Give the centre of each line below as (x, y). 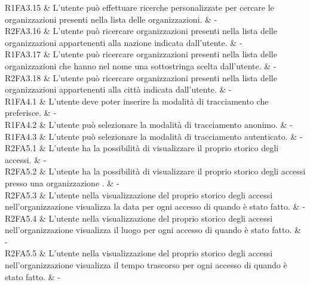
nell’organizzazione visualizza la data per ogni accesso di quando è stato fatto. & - (155, 206)
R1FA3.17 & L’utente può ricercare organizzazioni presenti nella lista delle (141, 54)
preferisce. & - (31, 113)
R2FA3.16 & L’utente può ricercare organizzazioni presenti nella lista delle (141, 31)
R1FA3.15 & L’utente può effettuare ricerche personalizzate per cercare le (139, 7)
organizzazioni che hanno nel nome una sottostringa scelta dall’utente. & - (141, 65)
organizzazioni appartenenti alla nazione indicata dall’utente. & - (124, 42)
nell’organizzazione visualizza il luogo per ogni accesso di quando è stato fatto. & (153, 230)
